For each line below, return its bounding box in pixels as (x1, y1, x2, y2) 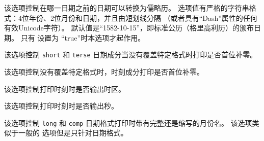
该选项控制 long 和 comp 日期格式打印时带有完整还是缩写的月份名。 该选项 (4, 117, 252, 128)
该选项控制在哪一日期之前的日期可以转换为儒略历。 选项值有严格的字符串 (4, 3, 249, 13)
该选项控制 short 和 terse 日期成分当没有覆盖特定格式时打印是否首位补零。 (4, 49, 257, 60)
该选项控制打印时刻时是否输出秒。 (4, 100, 118, 111)
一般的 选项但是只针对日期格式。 (18, 127, 128, 138)
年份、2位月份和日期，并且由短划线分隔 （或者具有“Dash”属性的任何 (29, 12, 257, 23)
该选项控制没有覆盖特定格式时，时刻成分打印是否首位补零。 (4, 66, 204, 77)
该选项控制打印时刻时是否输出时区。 (4, 83, 125, 94)
